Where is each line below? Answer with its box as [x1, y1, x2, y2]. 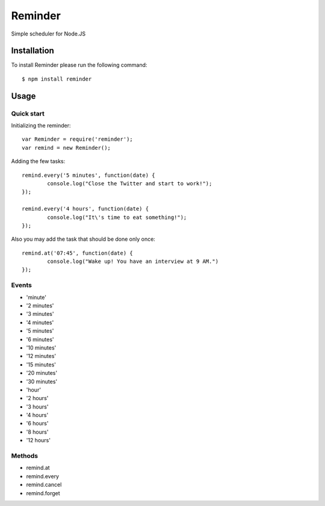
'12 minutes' [26, 353, 57, 360]
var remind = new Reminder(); [22, 144, 111, 151]
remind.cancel [26, 481, 62, 489]
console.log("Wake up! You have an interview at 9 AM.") [47, 258, 219, 265]
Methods [11, 452, 39, 460]
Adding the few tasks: [11, 158, 66, 165]
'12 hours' [26, 437, 51, 444]
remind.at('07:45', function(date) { [22, 250, 134, 256]
